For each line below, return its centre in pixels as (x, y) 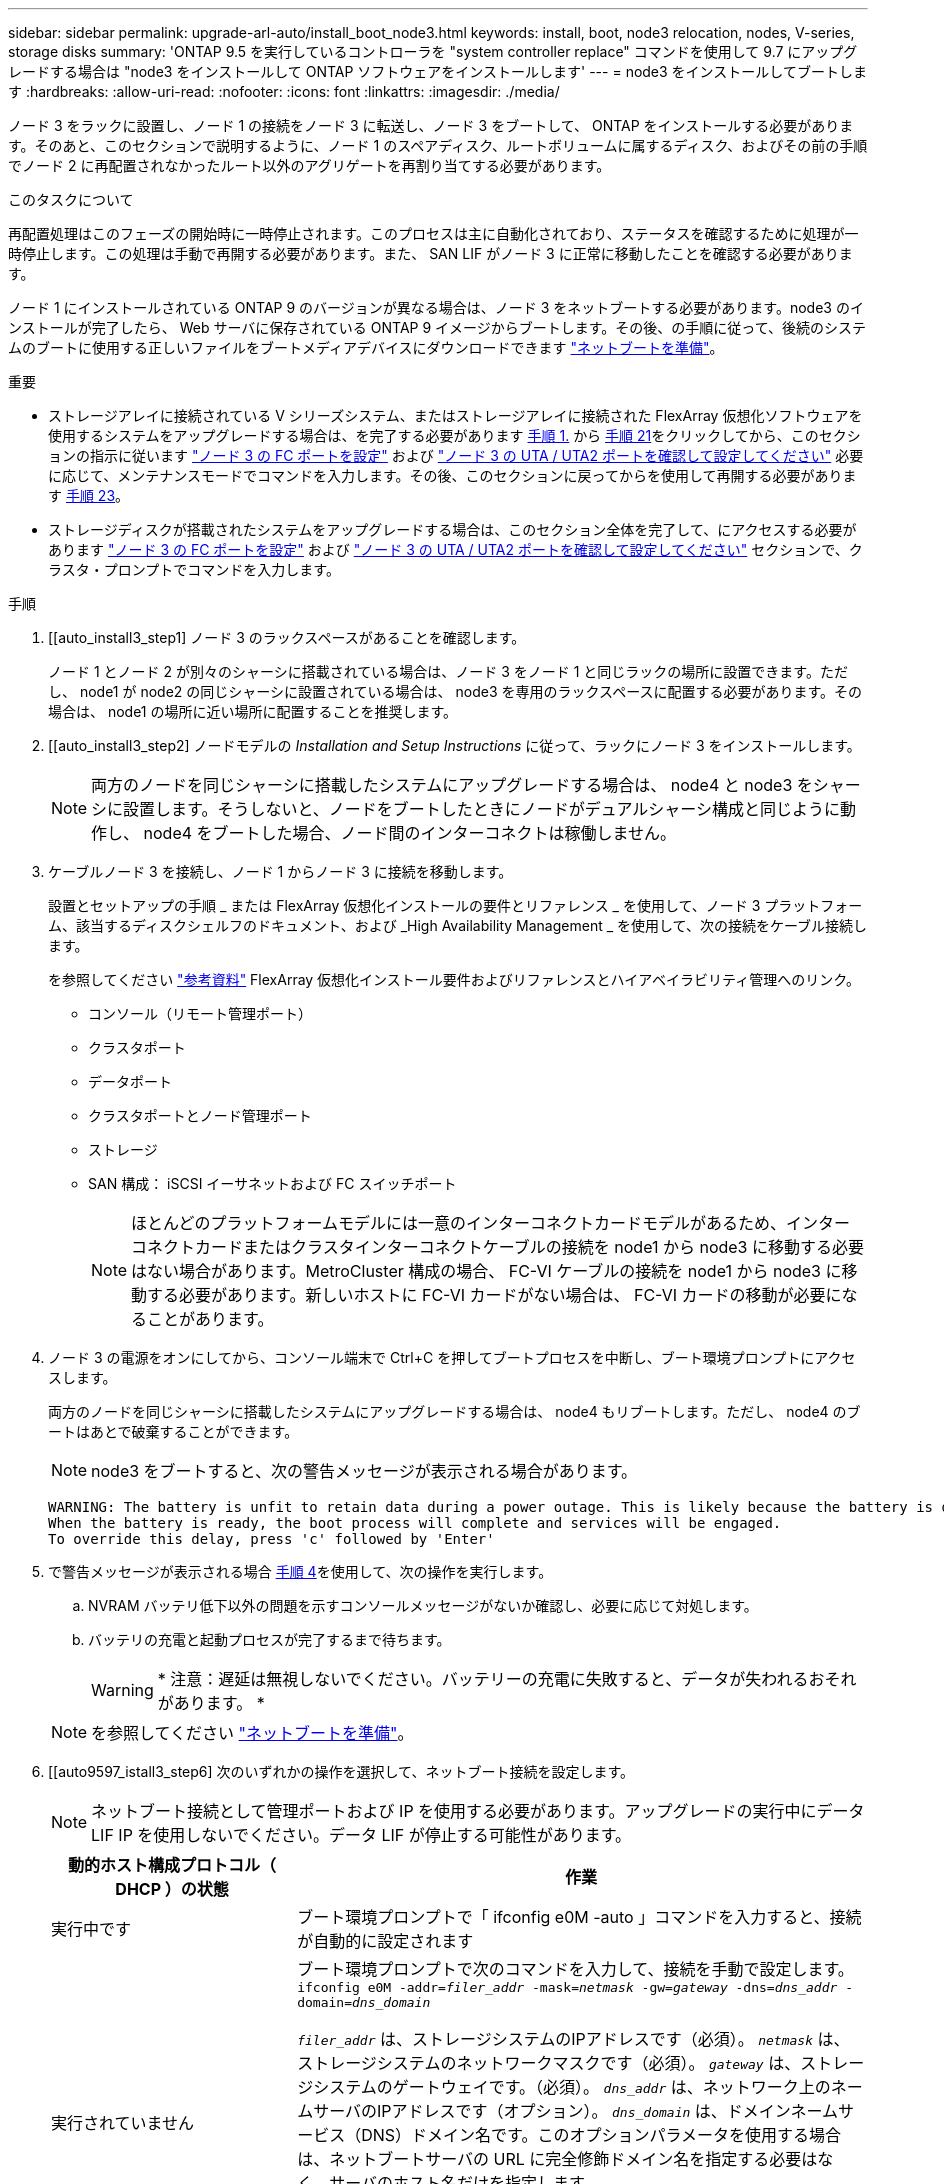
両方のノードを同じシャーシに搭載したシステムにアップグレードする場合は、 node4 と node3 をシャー (476, 785)
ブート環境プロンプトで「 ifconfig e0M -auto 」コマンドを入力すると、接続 (579, 1917)
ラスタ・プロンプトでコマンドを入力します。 (194, 569)
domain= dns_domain (364, 2002)
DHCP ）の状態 (172, 1889)
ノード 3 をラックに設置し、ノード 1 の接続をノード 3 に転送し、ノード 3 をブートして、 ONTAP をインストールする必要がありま (431, 125)
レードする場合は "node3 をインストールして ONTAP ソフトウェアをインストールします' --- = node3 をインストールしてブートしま (437, 71)
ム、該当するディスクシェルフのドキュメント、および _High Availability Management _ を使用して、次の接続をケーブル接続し (458, 925)
